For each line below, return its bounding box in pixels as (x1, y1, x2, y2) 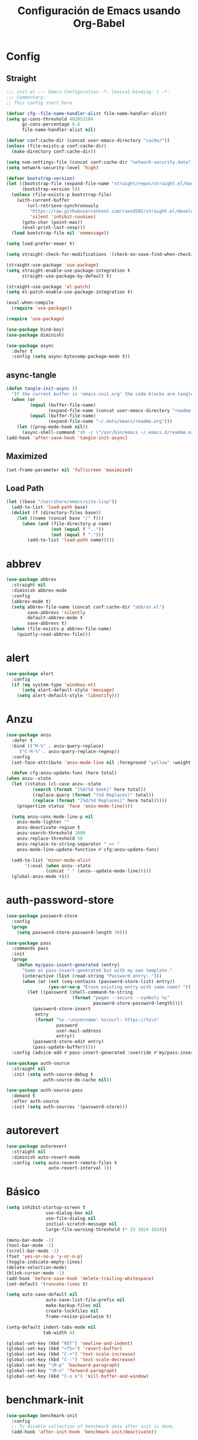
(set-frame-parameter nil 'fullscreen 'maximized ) (6, 467, 133, 473)
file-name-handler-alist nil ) (21, 127, 96, 133)
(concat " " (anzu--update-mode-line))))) (45, 868, 151, 874)
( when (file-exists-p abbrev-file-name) (11, 626, 112, 632)
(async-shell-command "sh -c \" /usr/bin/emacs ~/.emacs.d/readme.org (21, 429, 196, 436)
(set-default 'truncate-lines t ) (6, 1281, 88, 1287)
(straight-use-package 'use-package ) (6, 262, 99, 268)
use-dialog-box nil (45, 1210, 94, 1216)
